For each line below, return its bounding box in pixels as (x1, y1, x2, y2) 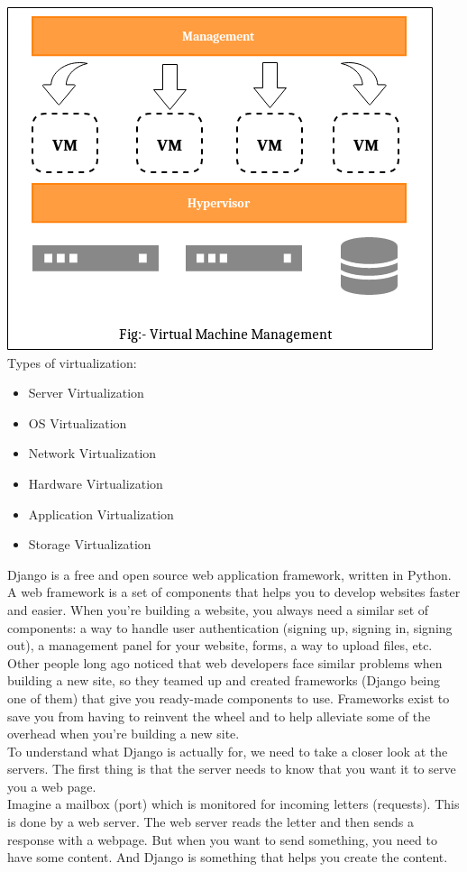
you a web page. (7, 776, 96, 795)
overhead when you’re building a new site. (7, 724, 240, 743)
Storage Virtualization (28, 535, 151, 554)
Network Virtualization (28, 444, 157, 463)
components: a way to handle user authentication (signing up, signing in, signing (7, 618, 453, 637)
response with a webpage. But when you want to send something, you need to (7, 830, 437, 849)
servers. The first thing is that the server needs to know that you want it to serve (7, 759, 456, 778)
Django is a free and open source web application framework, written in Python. (7, 565, 452, 583)
